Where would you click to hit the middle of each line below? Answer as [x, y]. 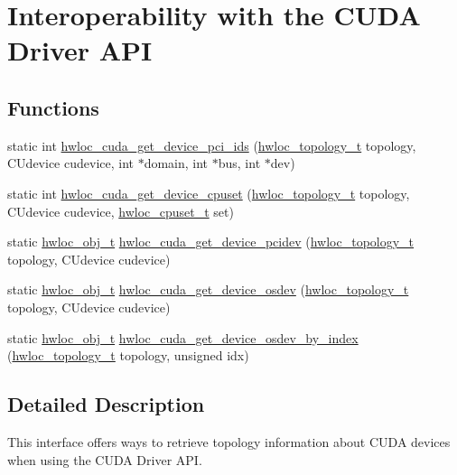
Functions [53, 107]
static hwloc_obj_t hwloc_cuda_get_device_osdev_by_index [183, 337]
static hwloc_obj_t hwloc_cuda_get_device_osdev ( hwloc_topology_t [208, 289]
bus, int [239, 163]
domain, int [176, 163]
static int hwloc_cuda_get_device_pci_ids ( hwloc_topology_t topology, [212, 145]
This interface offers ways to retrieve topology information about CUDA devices [229, 441]
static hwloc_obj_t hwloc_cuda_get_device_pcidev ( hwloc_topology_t [211, 242]
